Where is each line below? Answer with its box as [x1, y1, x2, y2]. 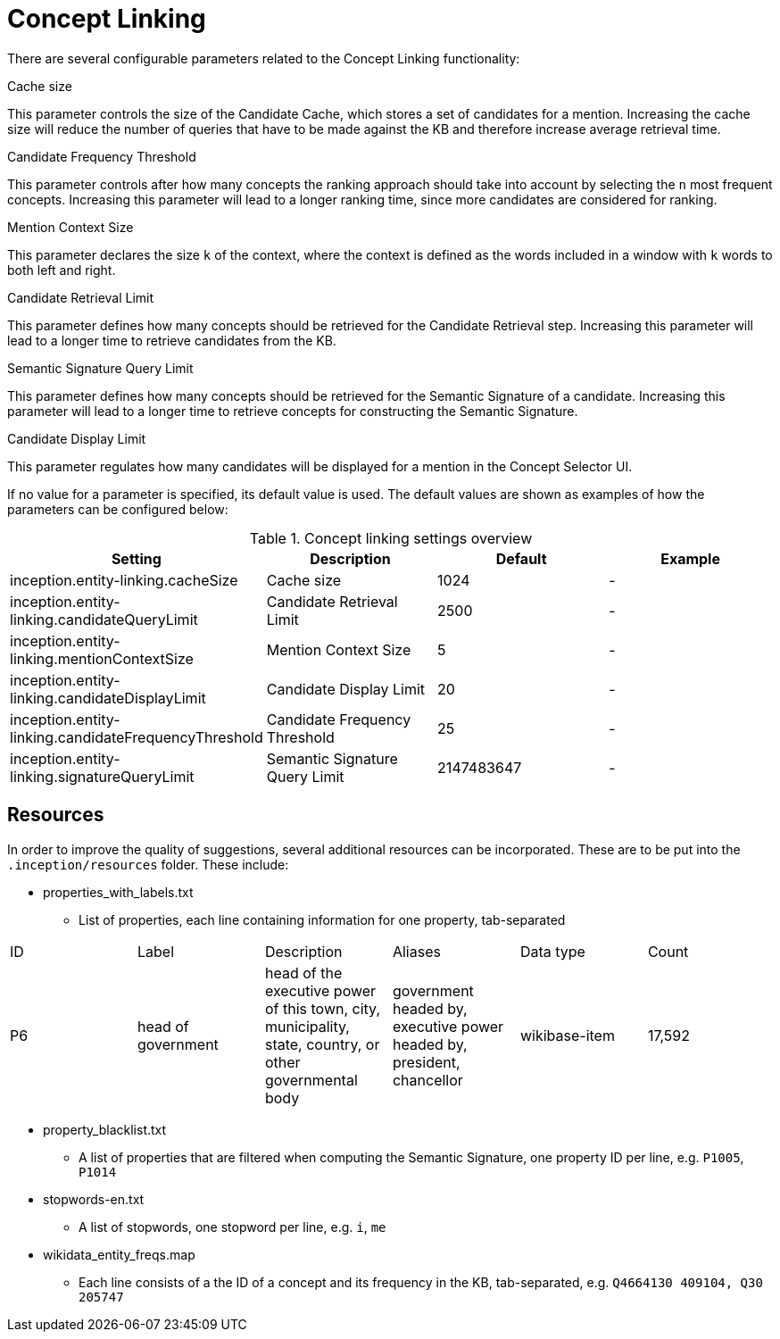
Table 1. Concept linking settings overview [249, 528, 533, 547]
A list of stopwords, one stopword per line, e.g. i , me [79, 1218, 386, 1235]
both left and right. [7, 262, 116, 278]
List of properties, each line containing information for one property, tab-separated [79, 911, 566, 927]
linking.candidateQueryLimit [10, 610, 198, 628]
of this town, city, [264, 999, 380, 1018]
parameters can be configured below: [7, 501, 228, 517]
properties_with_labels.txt [43, 884, 194, 900]
